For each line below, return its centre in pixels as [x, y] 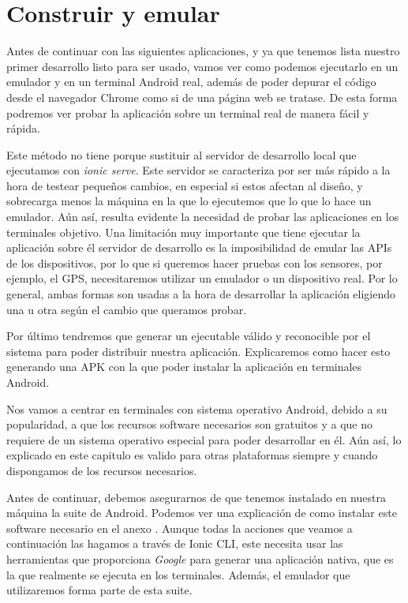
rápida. [23, 128]
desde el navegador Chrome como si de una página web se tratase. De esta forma [202, 97]
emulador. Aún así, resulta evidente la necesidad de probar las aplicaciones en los [203, 217]
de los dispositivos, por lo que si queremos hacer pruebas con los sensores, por [195, 262]
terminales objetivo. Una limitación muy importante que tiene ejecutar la [183, 232]
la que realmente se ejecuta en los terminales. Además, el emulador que [178, 574]
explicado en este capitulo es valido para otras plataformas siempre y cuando [192, 455]
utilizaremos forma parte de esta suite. [99, 590]
